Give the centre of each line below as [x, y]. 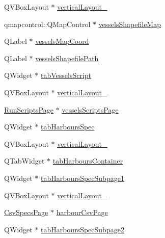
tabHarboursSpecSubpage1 [82, 178]
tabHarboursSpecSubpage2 [82, 229]
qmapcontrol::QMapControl [47, 24]
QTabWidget [24, 161]
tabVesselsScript [66, 75]
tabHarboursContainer [88, 161]
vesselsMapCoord [62, 41]
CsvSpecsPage [26, 212]
